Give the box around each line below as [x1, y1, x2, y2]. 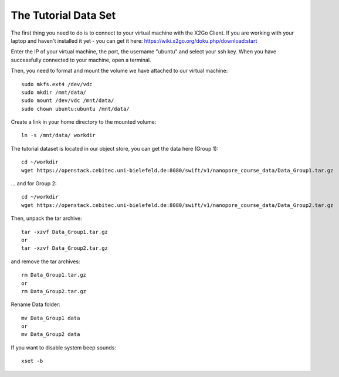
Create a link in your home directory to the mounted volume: [11, 118, 157, 125]
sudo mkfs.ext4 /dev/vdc [21, 81, 93, 87]
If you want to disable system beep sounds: [11, 344, 117, 351]
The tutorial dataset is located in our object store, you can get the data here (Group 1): [11, 145, 219, 152]
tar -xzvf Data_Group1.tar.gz [21, 229, 109, 235]
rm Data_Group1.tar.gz [21, 271, 87, 278]
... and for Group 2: [11, 180, 57, 187]
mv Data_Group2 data [21, 331, 80, 338]
